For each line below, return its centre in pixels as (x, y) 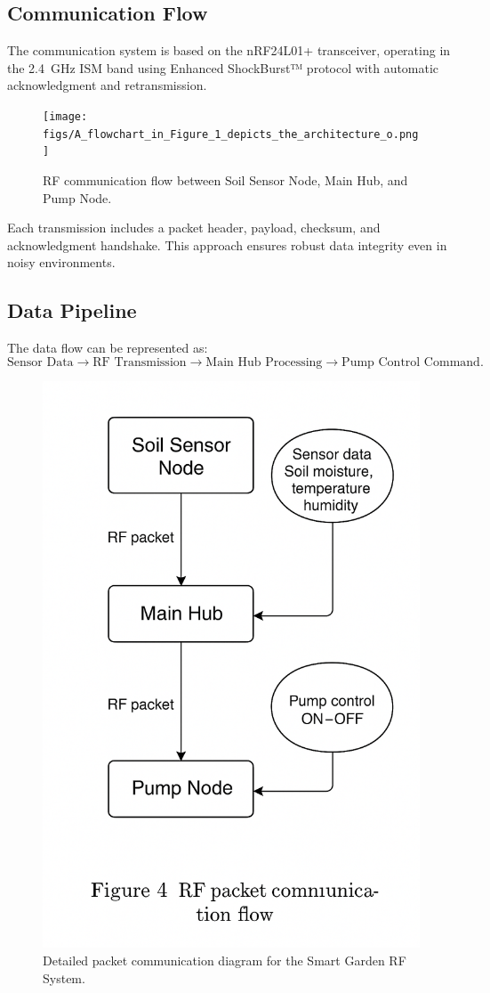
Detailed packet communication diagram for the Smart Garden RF (225, 960)
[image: (65, 116)
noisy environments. (61, 262)
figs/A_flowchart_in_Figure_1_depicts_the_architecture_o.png (231, 134)
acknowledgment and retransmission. (107, 85)
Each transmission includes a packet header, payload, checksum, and (194, 228)
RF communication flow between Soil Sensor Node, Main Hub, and (225, 179)
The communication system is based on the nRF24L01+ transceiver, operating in (229, 50)
